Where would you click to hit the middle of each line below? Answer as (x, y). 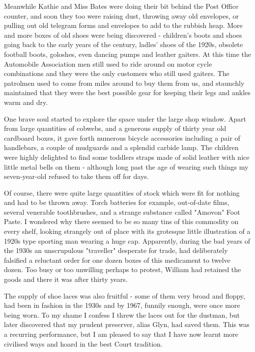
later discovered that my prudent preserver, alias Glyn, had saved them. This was (127, 324)
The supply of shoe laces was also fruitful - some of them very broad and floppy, (125, 295)
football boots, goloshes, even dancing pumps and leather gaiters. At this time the (127, 54)
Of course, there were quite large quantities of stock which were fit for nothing (122, 192)
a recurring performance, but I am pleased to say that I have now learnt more (121, 334)
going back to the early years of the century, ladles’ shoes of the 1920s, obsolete (124, 44)
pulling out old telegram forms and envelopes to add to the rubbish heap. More (123, 25)
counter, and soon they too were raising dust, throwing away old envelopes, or (122, 15)
